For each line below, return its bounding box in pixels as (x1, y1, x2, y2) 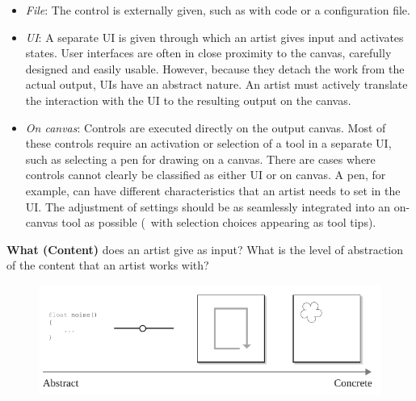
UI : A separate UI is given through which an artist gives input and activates (25, 28, 404, 45)
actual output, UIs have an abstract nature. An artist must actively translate (25, 76, 408, 93)
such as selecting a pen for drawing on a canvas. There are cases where (25, 150, 376, 167)
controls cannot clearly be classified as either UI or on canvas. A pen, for (25, 166, 386, 183)
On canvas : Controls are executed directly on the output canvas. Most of (25, 119, 386, 136)
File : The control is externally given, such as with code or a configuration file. (25, 2, 410, 18)
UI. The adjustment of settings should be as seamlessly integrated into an (25, 198, 391, 215)
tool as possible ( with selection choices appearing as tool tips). (61, 214, 376, 231)
